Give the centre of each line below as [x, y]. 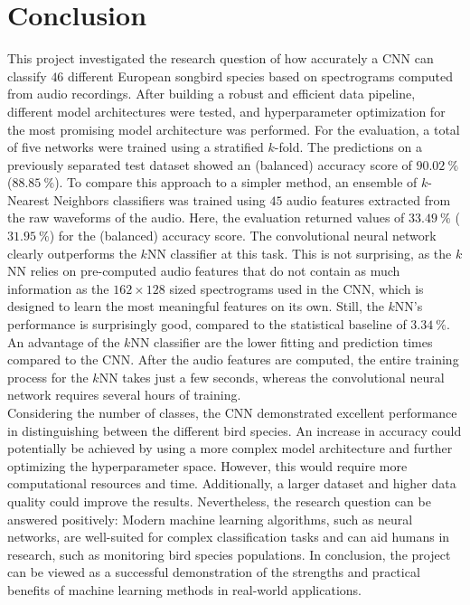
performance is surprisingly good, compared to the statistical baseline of [207, 324]
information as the [58, 288]
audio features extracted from [369, 199]
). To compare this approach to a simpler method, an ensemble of [236, 182]
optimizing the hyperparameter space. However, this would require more [207, 465]
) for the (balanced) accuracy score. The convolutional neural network [243, 236]
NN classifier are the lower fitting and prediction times [282, 341]
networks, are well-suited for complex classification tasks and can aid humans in [229, 537]
